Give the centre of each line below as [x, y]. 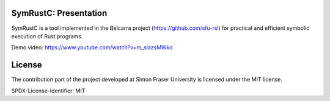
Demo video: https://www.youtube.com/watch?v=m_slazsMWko [92, 47]
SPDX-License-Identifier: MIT [48, 91]
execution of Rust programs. [47, 36]
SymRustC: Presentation [59, 13]
